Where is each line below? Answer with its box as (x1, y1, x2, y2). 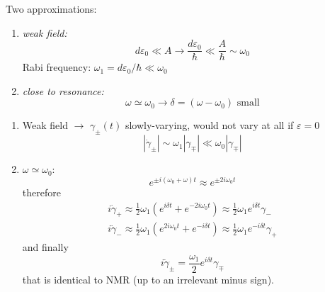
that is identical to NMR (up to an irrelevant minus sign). (22, 271, 274, 286)
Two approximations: (6, 1, 97, 16)
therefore (22, 184, 61, 199)
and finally (22, 240, 69, 254)
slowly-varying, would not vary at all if (125, 118, 294, 133)
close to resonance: (22, 83, 104, 98)
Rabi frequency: (22, 60, 91, 74)
